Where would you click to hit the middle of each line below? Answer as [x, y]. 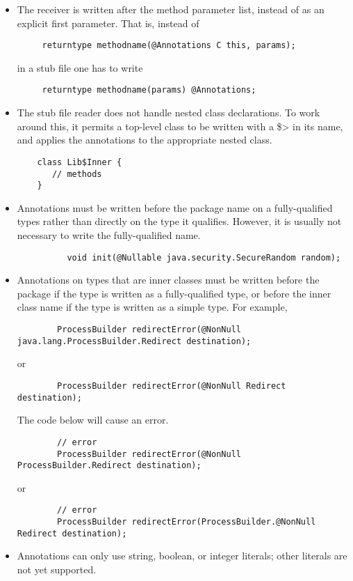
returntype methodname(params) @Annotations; [149, 90]
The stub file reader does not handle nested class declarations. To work [169, 113]
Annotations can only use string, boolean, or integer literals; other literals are [182, 556]
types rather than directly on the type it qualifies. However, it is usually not [179, 221]
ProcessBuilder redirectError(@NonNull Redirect [172, 386]
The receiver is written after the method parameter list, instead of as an [171, 9]
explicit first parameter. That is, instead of [108, 23]
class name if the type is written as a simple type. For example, [152, 307]
